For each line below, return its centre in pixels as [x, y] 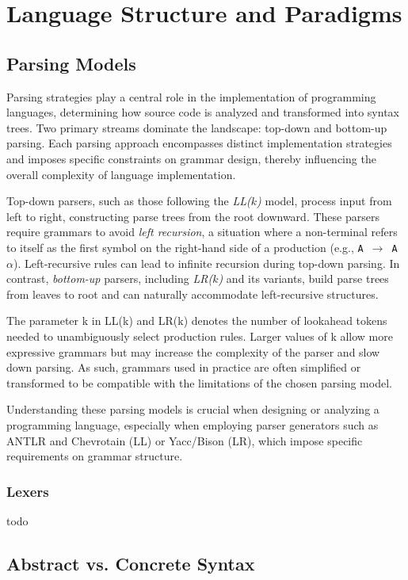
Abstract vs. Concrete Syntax [131, 563]
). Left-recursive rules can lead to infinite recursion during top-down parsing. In [206, 263]
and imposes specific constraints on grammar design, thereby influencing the [191, 158]
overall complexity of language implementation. [121, 174]
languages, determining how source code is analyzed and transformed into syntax [203, 112]
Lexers [28, 491]
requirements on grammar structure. [95, 456]
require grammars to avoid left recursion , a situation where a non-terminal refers [202, 232]
